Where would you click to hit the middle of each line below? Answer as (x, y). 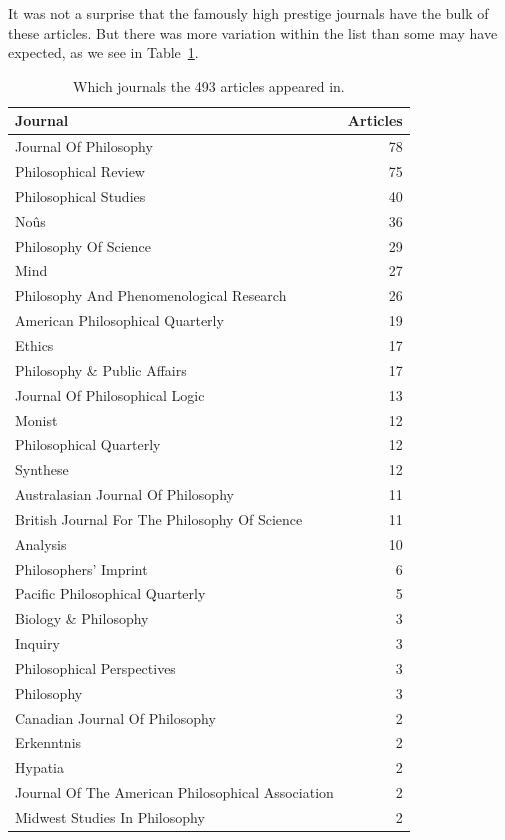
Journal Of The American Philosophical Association (174, 792)
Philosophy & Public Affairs (101, 369)
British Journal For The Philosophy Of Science (159, 518)
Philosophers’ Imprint (81, 568)
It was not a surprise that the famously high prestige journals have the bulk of (248, 13)
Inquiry (37, 643)
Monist (36, 419)
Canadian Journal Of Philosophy (115, 717)
